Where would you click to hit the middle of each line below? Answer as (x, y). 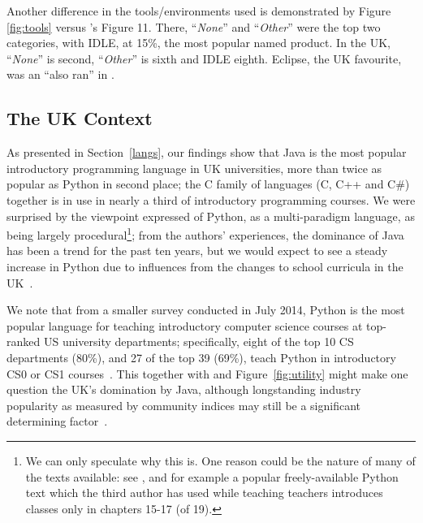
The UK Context (80, 118)
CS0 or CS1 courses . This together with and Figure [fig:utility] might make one (207, 373)
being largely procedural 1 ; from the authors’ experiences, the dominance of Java (205, 233)
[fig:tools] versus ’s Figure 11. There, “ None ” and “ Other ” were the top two (194, 26)
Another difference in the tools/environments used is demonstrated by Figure (199, 11)
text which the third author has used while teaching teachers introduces (204, 493)
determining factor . (57, 421)
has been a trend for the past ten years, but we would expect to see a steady (197, 251)
